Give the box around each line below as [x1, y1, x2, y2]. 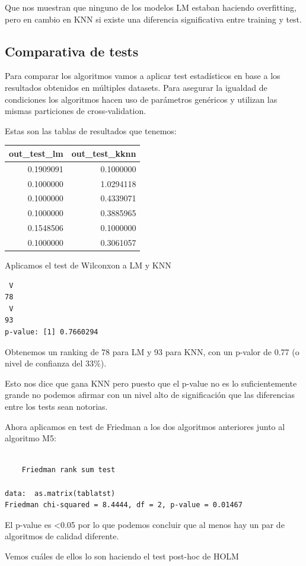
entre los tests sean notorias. [5, 400, 108, 412]
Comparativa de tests [5, 42, 139, 60]
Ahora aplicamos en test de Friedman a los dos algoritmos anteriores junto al [5, 420, 285, 432]
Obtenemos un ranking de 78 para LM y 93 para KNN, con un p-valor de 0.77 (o [5, 345, 299, 358]
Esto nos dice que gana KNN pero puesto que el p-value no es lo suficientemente [5, 377, 297, 389]
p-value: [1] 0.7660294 [5, 327, 98, 336]
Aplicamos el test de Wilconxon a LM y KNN [5, 259, 171, 271]
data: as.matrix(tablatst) [5, 489, 116, 498]
